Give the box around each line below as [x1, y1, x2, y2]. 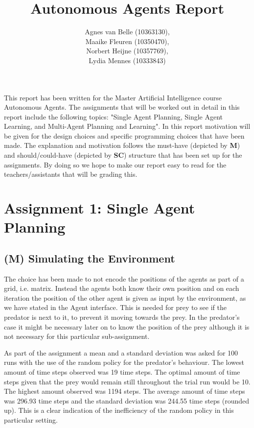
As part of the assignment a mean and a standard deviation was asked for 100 [4, 347, 238, 357]
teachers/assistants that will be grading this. [4, 169, 138, 179]
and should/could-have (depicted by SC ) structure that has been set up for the [4, 150, 242, 160]
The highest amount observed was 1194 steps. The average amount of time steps [4, 386, 245, 396]
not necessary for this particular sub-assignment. [4, 331, 150, 341]
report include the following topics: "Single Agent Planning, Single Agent [4, 111, 223, 121]
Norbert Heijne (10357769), [86, 46, 168, 56]
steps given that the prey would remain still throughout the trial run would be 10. [4, 376, 251, 386]
